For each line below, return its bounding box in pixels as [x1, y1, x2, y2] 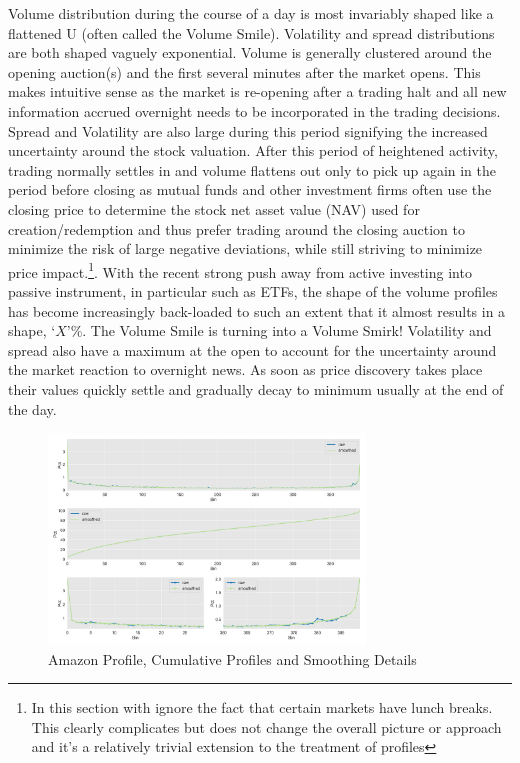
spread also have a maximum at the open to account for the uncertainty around [8, 339, 497, 360]
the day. [8, 398, 57, 419]
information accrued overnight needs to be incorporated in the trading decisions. [8, 100, 501, 121]
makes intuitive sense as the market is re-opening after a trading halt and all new [8, 81, 507, 102]
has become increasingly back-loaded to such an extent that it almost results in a [8, 300, 506, 321]
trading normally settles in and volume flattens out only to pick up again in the [8, 159, 497, 180]
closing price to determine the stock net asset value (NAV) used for [8, 198, 420, 219]
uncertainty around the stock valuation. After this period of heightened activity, [8, 140, 498, 161]
